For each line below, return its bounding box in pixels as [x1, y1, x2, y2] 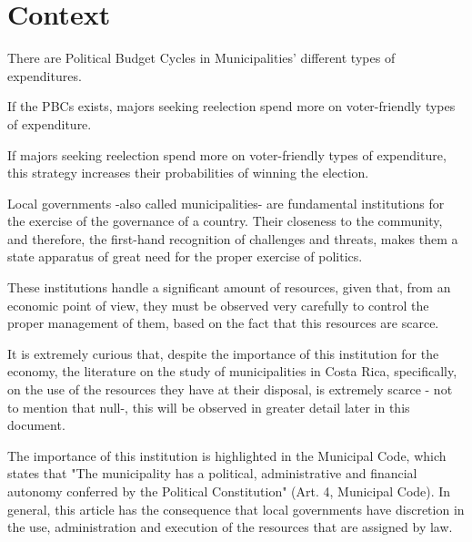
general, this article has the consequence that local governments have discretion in [7, 499, 465, 518]
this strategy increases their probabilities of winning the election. [7, 163, 369, 182]
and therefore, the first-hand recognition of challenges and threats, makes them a [7, 229, 458, 248]
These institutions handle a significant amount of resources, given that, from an [7, 278, 451, 297]
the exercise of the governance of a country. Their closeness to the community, [7, 211, 443, 230]
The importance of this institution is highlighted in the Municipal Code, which [7, 445, 447, 465]
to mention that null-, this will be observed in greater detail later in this [7, 397, 410, 416]
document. [7, 415, 65, 435]
